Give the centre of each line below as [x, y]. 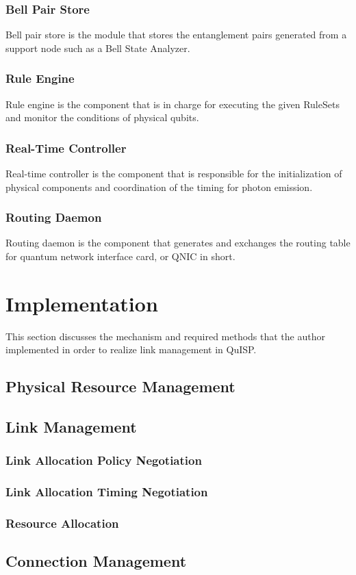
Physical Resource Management [120, 386]
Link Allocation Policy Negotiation [104, 460]
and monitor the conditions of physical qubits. [102, 117]
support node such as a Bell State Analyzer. [98, 48]
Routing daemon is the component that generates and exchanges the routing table [178, 243]
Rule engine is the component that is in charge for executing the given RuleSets [173, 104]
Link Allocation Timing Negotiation [107, 492]
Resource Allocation [62, 523]
